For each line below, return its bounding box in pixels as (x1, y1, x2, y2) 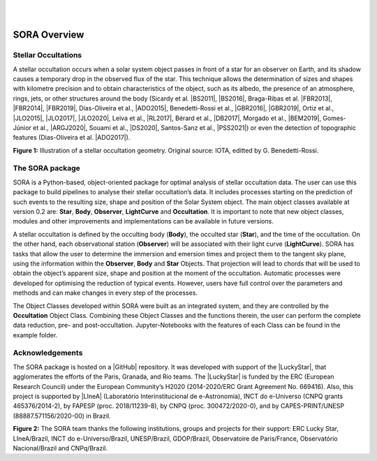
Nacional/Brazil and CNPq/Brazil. (13, 444, 108, 452)
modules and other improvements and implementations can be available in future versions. (13, 217, 274, 226)
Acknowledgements (13, 348, 83, 358)
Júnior (13, 123, 31, 132)
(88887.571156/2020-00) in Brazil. (13, 411, 111, 420)
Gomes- (322, 114, 346, 122)
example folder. (13, 330, 58, 339)
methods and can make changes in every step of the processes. (13, 288, 198, 297)
